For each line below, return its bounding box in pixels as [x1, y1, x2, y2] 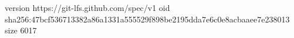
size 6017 [5, 24, 37, 36]
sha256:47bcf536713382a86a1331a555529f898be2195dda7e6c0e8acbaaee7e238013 [5, 13, 290, 25]
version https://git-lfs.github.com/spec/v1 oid [5, 2, 170, 13]
